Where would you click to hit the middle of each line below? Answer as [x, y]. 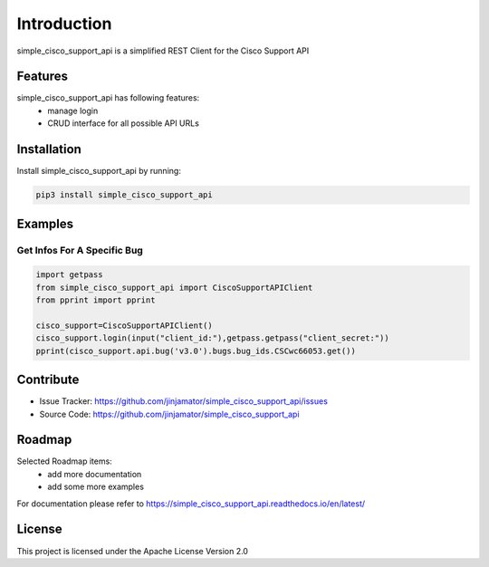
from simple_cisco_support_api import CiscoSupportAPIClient [174, 287]
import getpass [69, 275]
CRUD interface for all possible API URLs [123, 123]
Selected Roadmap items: [64, 461]
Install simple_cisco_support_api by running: [99, 171]
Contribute [48, 380]
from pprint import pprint [96, 300]
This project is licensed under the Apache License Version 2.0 [133, 551]
